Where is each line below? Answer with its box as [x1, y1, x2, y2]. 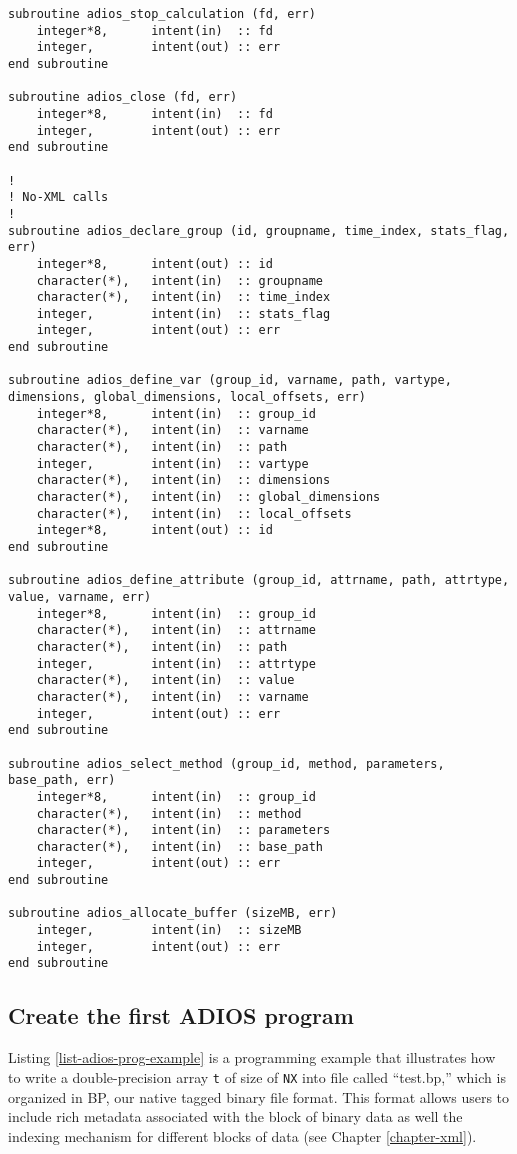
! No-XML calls [8, 190, 109, 205]
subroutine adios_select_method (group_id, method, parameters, [8, 756, 445, 771]
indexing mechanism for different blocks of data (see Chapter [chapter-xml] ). [8, 1125, 477, 1146]
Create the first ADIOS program [8, 1000, 354, 1031]
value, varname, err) [8, 589, 152, 604]
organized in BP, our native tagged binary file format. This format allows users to [8, 1086, 510, 1107]
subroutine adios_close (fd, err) [8, 90, 238, 105]
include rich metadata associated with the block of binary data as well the [8, 1106, 463, 1127]
